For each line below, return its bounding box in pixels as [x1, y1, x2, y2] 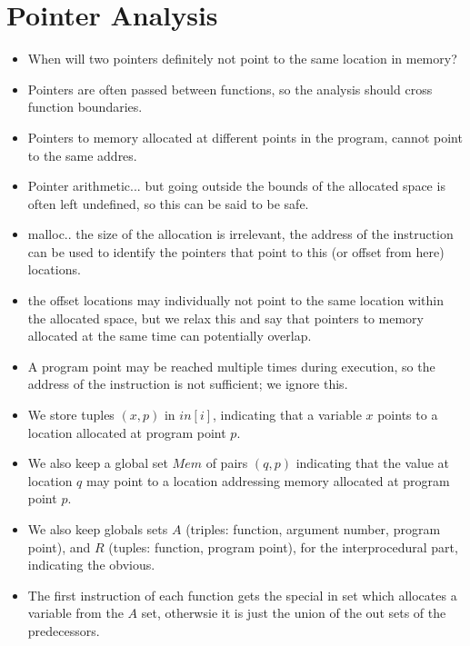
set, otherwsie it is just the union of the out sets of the [141, 603, 446, 622]
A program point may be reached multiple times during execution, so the [27, 356, 435, 375]
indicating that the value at [295, 453, 450, 472]
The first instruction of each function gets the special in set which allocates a [27, 585, 457, 604]
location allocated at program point [27, 422, 226, 442]
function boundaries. [27, 97, 143, 116]
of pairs [205, 453, 248, 472]
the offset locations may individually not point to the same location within [27, 291, 444, 310]
